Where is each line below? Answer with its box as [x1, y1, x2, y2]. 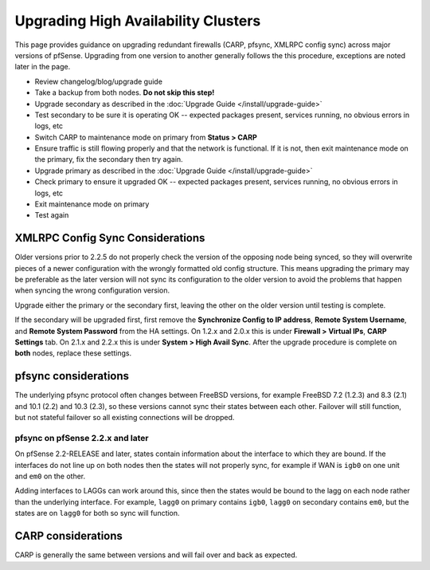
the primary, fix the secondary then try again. [34, 155, 183, 164]
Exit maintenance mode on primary [34, 199, 150, 209]
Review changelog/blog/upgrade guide [34, 77, 163, 86]
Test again [34, 210, 69, 220]
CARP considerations [14, 529, 123, 543]
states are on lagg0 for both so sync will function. [14, 509, 180, 518]
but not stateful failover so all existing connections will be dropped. [14, 413, 235, 423]
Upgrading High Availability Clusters [14, 12, 261, 29]
